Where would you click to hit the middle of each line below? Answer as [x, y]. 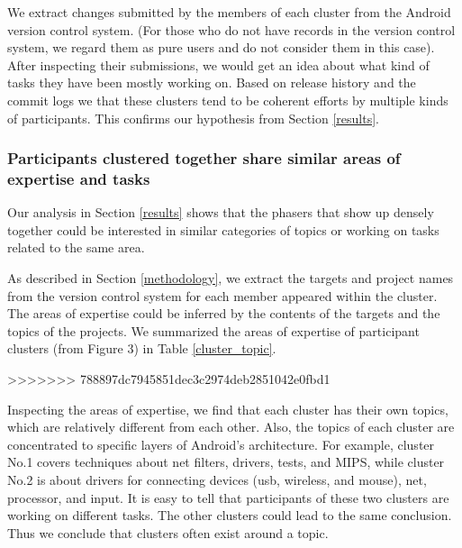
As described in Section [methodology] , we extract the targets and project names [231, 278]
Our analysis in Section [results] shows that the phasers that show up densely [221, 212]
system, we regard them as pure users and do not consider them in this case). [221, 47]
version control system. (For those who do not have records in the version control [231, 29]
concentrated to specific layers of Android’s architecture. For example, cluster [221, 444]
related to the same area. [76, 247]
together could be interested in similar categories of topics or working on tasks [223, 229]
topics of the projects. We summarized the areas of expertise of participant [213, 330]
